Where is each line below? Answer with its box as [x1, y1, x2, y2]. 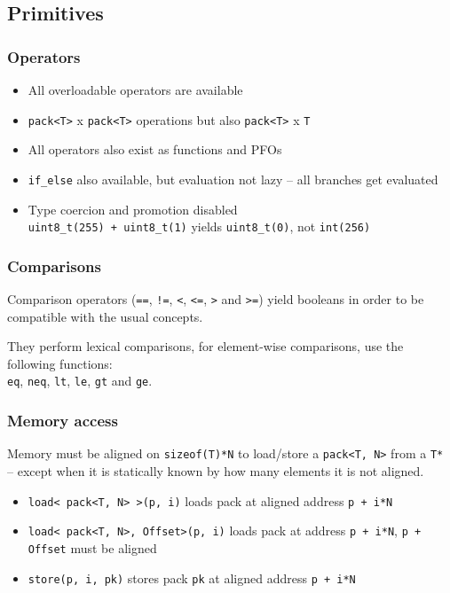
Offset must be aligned [28, 538, 157, 557]
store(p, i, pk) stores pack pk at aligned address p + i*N [28, 568, 356, 587]
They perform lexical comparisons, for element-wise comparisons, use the [7, 337, 404, 355]
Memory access [7, 409, 118, 431]
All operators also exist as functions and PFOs [28, 140, 282, 159]
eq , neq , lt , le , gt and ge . [7, 371, 153, 390]
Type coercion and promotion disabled [28, 199, 238, 218]
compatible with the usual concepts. [7, 307, 203, 325]
